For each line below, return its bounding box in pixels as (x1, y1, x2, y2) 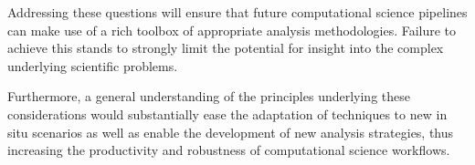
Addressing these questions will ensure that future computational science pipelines (7, 3, 468, 21)
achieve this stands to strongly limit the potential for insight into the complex (7, 38, 444, 57)
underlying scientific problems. (7, 56, 178, 75)
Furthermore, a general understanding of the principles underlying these (7, 87, 410, 106)
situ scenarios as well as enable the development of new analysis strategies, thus (7, 122, 454, 141)
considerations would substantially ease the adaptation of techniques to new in (7, 104, 448, 123)
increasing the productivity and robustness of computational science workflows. (7, 140, 450, 160)
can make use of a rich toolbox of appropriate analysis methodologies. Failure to (7, 20, 457, 39)
